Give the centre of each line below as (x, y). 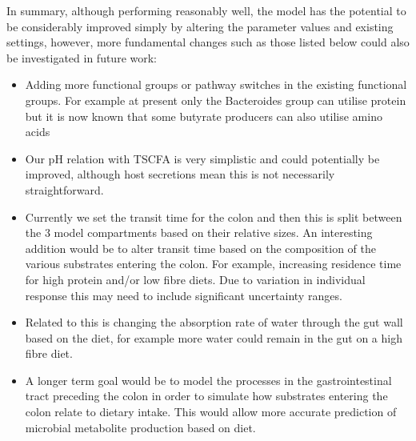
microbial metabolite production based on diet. (140, 427)
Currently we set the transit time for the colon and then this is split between (214, 216)
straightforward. (64, 189)
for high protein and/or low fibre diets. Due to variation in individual (195, 279)
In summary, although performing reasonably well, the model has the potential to (206, 10)
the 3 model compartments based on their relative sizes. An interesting (199, 233)
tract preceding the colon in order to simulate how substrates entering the (206, 396)
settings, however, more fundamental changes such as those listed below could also (208, 42)
